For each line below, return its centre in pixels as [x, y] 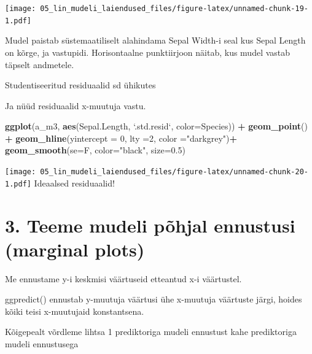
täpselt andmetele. [40, 64]
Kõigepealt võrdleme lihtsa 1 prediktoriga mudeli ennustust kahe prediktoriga [151, 332]
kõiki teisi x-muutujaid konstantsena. [75, 311]
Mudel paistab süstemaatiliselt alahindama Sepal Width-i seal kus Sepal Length [155, 40]
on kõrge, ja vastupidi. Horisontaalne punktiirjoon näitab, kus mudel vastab [148, 52]
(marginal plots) [75, 249]
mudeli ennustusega [42, 344]
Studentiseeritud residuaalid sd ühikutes [80, 85]
